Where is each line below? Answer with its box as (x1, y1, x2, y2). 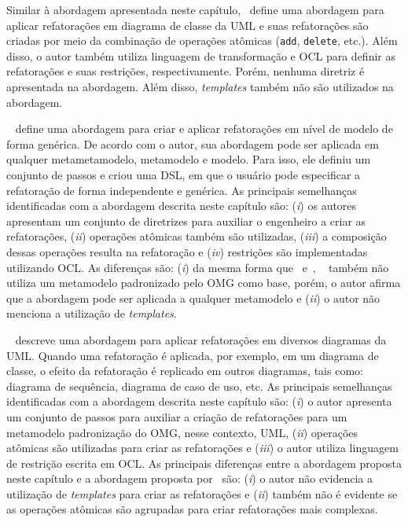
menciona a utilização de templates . (6, 305, 177, 322)
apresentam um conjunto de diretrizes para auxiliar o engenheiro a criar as (6, 212, 366, 229)
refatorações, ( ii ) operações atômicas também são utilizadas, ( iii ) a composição (6, 228, 387, 244)
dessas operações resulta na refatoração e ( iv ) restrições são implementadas (6, 243, 368, 259)
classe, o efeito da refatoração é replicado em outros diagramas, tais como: (6, 362, 363, 379)
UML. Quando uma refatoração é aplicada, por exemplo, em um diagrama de (6, 347, 379, 363)
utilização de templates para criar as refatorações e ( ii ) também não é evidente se (6, 485, 398, 502)
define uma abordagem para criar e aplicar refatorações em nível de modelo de (15, 120, 393, 137)
